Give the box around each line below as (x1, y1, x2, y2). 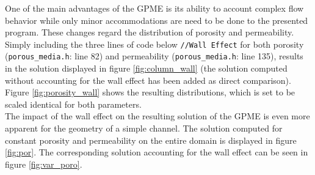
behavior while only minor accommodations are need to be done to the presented (5, 13, 308, 26)
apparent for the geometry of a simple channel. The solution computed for (5, 122, 283, 135)
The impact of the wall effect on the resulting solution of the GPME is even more (5, 110, 310, 122)
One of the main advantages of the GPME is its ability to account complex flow (5, 2, 304, 14)
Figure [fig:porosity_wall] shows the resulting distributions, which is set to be (5, 86, 295, 99)
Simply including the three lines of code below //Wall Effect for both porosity (5, 37, 304, 50)
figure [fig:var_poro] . (5, 157, 82, 170)
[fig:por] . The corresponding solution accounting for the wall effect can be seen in (5, 146, 308, 158)
